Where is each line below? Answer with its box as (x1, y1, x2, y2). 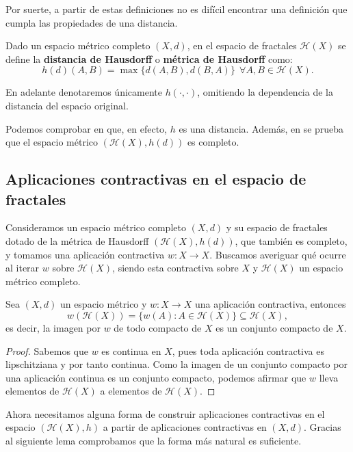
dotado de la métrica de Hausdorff (5, 233, 149, 248)
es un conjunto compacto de (215, 320, 333, 334)
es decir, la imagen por (5, 320, 101, 334)
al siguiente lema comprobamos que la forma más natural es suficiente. (5, 434, 302, 448)
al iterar (5, 261, 40, 275)
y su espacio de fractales (226, 220, 328, 235)
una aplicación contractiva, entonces (194, 297, 346, 311)
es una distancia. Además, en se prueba (179, 121, 344, 135)
